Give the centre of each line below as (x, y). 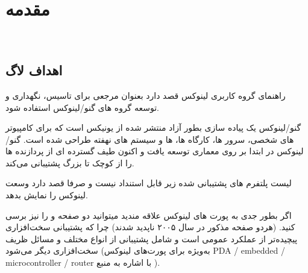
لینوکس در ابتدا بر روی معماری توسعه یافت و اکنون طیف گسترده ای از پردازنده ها (155, 151)
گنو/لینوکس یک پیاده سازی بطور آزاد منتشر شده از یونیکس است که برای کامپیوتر (153, 127)
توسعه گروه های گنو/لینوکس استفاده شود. (82, 107)
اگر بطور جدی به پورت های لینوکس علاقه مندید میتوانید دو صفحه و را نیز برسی (149, 215)
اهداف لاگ (34, 70)
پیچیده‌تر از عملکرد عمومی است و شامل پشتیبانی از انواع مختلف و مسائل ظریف (152, 238)
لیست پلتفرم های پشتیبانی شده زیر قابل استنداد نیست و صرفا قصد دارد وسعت (149, 183)
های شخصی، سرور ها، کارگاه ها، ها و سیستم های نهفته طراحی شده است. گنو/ (150, 139)
